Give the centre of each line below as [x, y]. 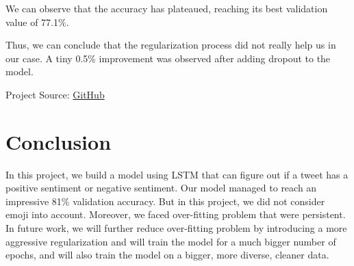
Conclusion [59, 141]
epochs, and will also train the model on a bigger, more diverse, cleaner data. [167, 255]
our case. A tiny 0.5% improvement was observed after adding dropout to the [168, 58]
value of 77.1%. [37, 22]
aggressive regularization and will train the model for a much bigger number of [171, 241]
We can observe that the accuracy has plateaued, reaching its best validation [167, 8]
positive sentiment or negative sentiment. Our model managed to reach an [161, 188]
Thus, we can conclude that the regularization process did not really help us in [171, 45]
